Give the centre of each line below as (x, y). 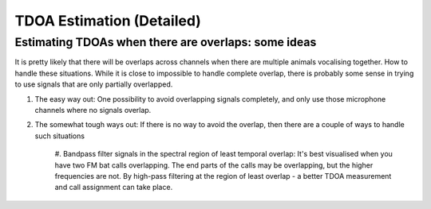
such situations (60, 136)
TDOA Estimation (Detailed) (108, 21)
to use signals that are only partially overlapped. (94, 84)
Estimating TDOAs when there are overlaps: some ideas (166, 42)
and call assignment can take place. (114, 188)
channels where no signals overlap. (93, 110)
